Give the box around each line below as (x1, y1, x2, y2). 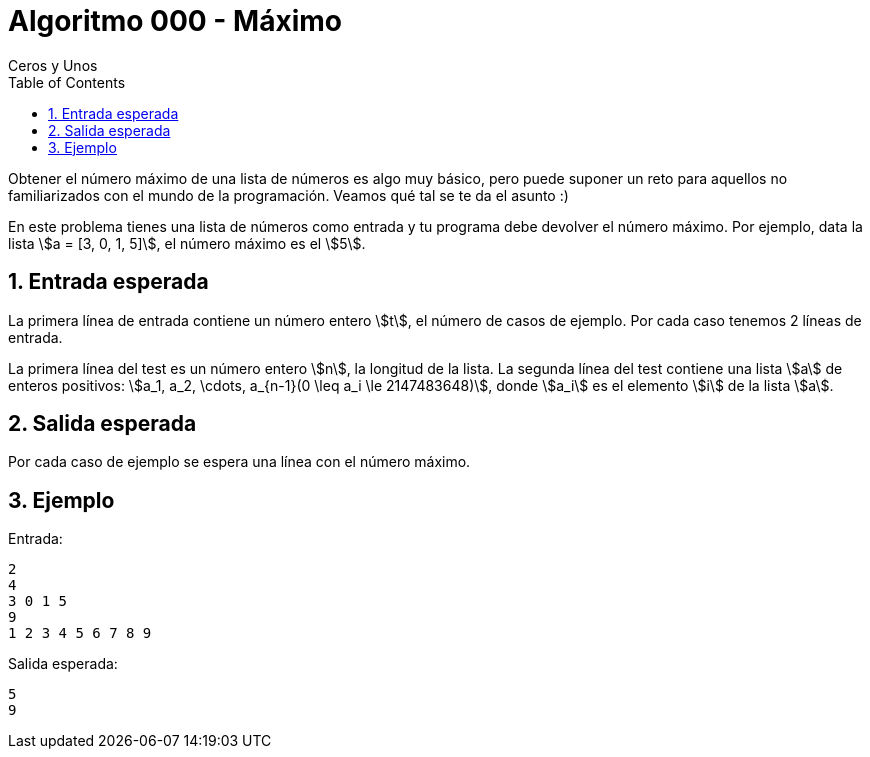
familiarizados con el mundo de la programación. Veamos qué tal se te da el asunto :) (8, 186, 569, 204)
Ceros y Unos (8, 56, 98, 74)
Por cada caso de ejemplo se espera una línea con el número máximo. (8, 453, 471, 471)
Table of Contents (8, 73, 126, 91)
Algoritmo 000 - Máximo (8, 4, 342, 38)
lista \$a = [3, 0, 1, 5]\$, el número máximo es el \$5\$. (8, 234, 366, 252)
